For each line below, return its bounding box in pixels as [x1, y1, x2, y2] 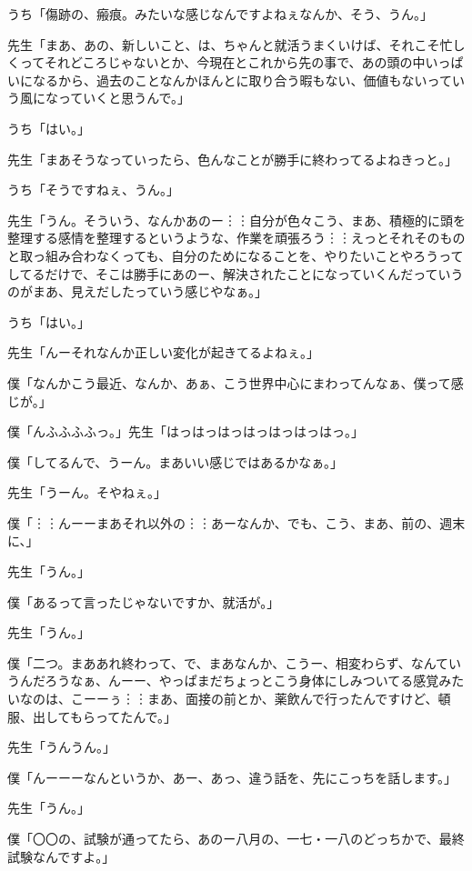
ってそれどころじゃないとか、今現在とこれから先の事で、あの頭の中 [19, 53, 426, 72]
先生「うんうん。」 [7, 737, 115, 756]
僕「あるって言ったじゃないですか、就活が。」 [7, 592, 280, 611]
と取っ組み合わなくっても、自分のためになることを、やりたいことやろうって [7, 245, 464, 265]
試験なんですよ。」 [7, 846, 115, 866]
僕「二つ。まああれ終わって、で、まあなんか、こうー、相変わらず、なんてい [7, 653, 462, 672]
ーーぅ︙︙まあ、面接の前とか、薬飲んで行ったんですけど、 [83, 689, 438, 708]
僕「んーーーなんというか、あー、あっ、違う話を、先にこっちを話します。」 [7, 767, 457, 786]
